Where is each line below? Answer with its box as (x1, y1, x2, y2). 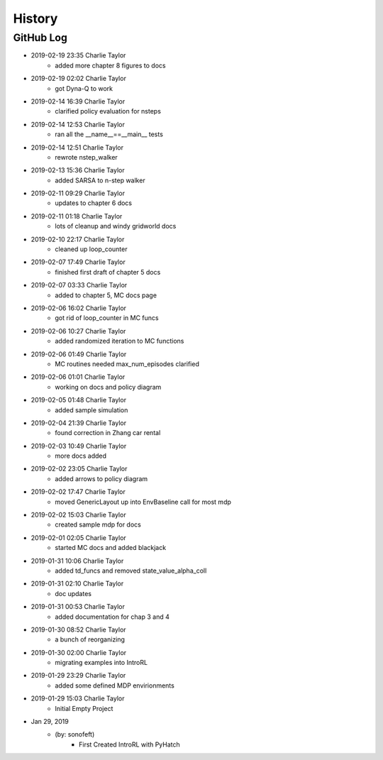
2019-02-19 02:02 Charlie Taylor (30, 75, 127, 83)
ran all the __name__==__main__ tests (55, 130, 163, 138)
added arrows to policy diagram (55, 474, 148, 483)
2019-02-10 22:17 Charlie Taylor (30, 235, 125, 243)
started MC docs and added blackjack (55, 544, 167, 552)
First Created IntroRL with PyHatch (79, 740, 180, 749)
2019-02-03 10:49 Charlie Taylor (30, 441, 127, 450)
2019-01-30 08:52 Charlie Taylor (30, 625, 127, 634)
